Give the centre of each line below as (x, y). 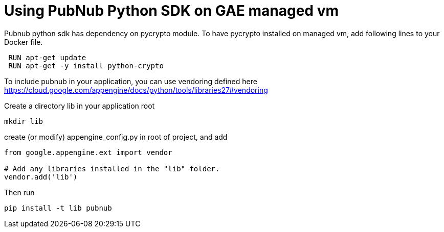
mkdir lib (24, 121)
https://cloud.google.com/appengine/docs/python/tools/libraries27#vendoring (136, 90)
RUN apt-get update (47, 57)
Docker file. (24, 42)
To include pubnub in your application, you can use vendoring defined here (131, 81)
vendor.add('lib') (41, 177)
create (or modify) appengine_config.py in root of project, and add (116, 137)
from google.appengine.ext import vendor (88, 152)
